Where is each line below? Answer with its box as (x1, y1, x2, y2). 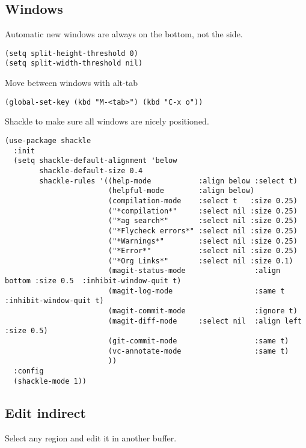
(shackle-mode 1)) (13, 376, 87, 385)
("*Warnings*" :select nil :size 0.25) (108, 236, 298, 245)
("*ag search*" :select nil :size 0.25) (108, 216, 298, 226)
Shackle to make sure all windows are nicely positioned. (5, 115, 209, 127)
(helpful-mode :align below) (108, 186, 255, 195)
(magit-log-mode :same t (108, 286, 285, 295)
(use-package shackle (5, 136, 91, 145)
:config (13, 367, 44, 376)
